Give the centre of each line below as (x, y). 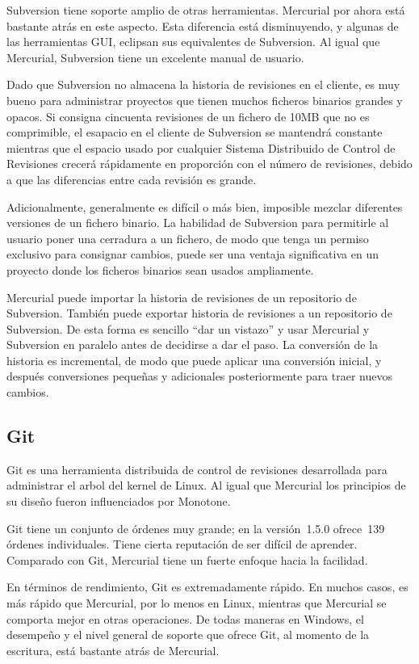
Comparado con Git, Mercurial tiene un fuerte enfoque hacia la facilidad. (187, 559)
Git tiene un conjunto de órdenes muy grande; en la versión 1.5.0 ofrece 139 (196, 528)
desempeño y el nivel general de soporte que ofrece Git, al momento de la (188, 635)
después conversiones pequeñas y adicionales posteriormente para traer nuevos (199, 376)
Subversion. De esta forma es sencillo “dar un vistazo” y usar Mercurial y (188, 328)
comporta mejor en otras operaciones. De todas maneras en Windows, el (185, 618)
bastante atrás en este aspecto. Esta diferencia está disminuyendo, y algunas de (203, 25)
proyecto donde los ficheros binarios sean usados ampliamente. (160, 269)
